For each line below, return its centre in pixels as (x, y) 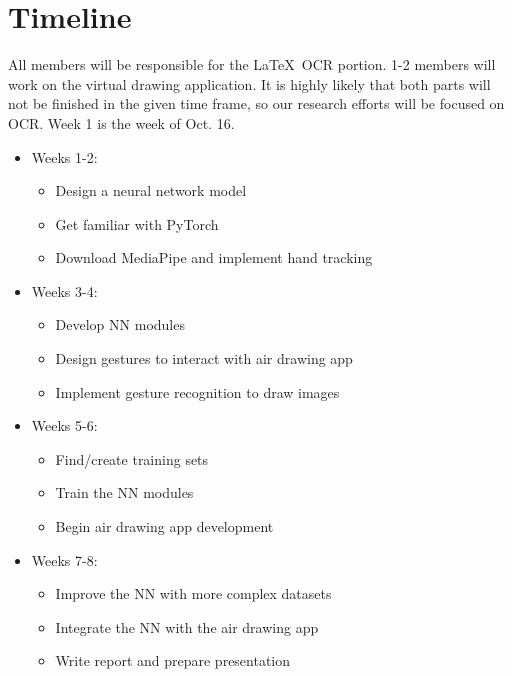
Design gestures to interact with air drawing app (204, 358)
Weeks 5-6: (64, 425)
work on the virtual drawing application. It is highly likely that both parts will (249, 83)
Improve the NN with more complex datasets (193, 593)
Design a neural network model (151, 190)
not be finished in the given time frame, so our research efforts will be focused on (256, 103)
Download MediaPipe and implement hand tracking (214, 257)
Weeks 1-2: (64, 156)
